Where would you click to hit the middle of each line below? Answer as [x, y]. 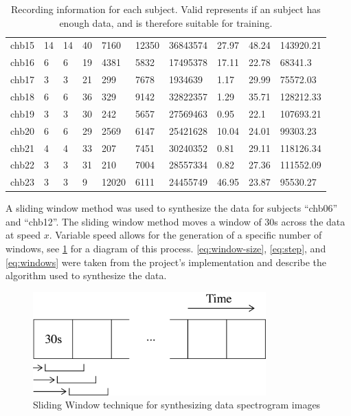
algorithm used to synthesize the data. [86, 275]
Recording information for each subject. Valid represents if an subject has [166, 9]
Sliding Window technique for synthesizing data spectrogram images [177, 405]
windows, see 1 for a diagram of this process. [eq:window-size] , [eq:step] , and [166, 249]
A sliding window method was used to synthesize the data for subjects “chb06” [172, 208]
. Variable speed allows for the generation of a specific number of [185, 235]
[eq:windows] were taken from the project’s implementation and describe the [166, 262]
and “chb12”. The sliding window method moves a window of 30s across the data [175, 221]
